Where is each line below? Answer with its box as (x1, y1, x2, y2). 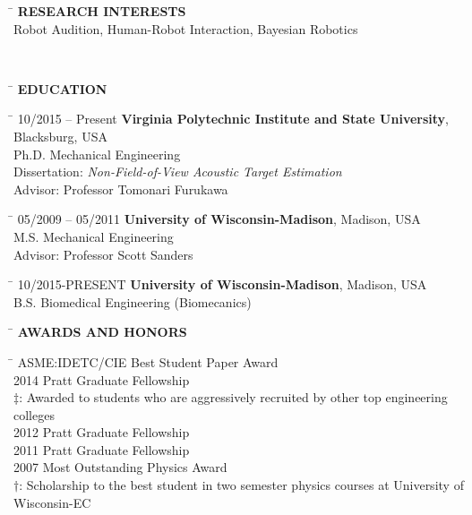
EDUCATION (17, 79, 107, 98)
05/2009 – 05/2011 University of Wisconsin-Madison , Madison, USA (17, 210, 421, 228)
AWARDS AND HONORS (17, 322, 187, 341)
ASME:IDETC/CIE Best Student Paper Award (17, 352, 279, 371)
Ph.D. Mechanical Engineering (13, 144, 181, 163)
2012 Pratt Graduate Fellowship (13, 423, 190, 442)
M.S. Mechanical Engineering (13, 227, 174, 245)
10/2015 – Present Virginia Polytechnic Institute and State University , (17, 109, 449, 128)
